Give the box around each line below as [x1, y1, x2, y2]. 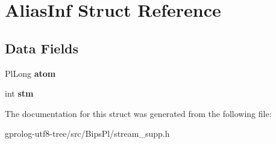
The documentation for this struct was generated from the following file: [5, 107, 272, 119]
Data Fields [5, 38, 79, 57]
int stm [5, 87, 34, 100]
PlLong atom [5, 67, 56, 79]
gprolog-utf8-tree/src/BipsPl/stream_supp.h [5, 127, 170, 140]
